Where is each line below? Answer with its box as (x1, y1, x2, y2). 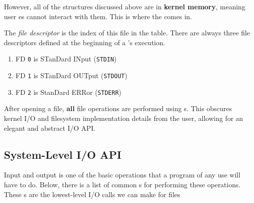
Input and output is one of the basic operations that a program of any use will (4, 170, 241, 180)
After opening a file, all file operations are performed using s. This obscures (4, 103, 232, 114)
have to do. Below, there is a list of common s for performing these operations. (4, 179, 241, 189)
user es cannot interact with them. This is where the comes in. (4, 11, 192, 21)
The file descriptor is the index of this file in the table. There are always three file (4, 28, 250, 38)
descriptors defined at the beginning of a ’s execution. (4, 37, 166, 47)
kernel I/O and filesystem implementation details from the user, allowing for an (4, 113, 243, 123)
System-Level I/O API (4, 146, 122, 162)
